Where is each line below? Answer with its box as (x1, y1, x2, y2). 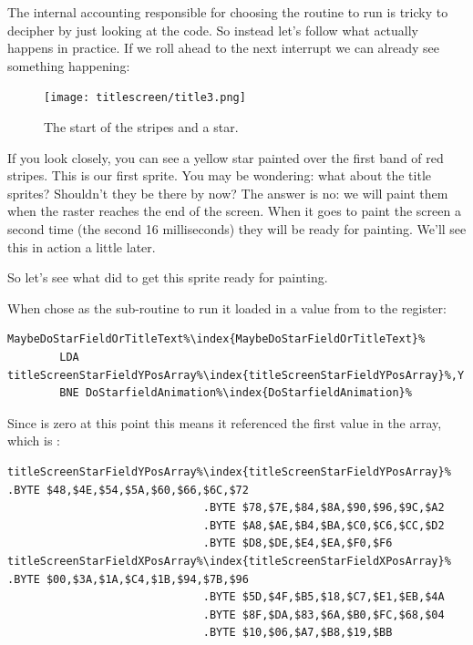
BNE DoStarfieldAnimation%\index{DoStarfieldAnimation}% (59, 386, 412, 400)
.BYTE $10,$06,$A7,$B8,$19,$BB (202, 626, 393, 640)
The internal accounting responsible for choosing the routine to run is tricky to (7, 3, 448, 21)
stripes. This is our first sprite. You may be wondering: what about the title (7, 166, 432, 185)
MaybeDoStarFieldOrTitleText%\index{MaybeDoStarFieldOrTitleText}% (7, 333, 426, 346)
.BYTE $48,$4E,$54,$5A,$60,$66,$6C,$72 (7, 483, 249, 497)
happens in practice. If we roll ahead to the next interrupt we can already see (7, 38, 439, 57)
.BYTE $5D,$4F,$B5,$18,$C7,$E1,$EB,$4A (202, 590, 445, 604)
